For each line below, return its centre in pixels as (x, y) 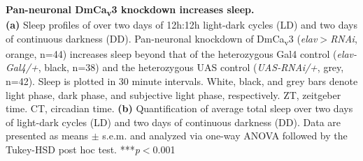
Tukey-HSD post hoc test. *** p (73, 149)
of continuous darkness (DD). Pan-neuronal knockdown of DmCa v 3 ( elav (162, 39)
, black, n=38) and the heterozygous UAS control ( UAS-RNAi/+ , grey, (191, 67)
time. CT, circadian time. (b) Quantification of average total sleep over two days (179, 108)
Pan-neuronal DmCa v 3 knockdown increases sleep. (130, 10)
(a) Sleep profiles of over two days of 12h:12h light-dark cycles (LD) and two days (181, 25)
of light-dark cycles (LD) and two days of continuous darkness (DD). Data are (173, 122)
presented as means (47, 136)
